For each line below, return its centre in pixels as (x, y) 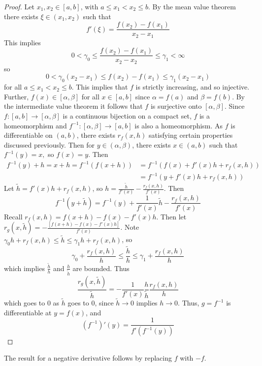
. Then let (171, 216)
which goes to (25, 303)
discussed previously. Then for (49, 144)
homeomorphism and (35, 125)
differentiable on (28, 135)
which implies (24, 268)
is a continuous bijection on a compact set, (127, 115)
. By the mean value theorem (192, 6)
